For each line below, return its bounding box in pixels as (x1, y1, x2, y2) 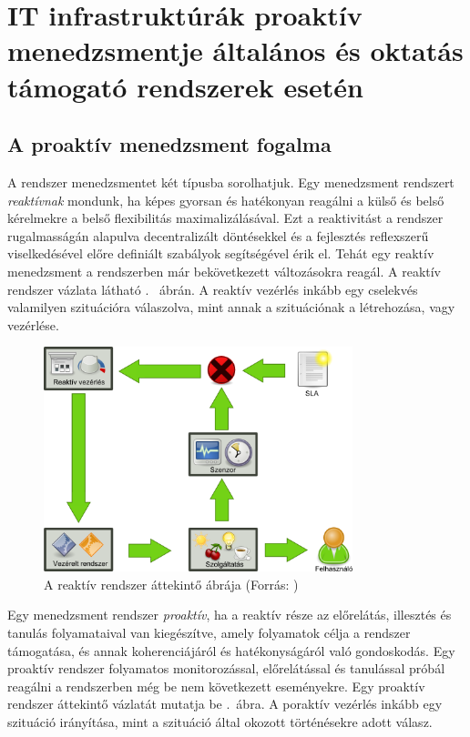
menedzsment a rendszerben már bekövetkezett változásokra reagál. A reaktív (7, 261, 442, 280)
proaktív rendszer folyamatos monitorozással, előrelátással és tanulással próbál (7, 659, 445, 678)
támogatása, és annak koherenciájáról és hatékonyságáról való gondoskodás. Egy (7, 641, 455, 660)
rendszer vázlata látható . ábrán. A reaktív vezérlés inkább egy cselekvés (7, 279, 418, 298)
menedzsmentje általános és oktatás (7, 32, 464, 69)
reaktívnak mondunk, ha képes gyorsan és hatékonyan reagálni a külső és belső (7, 190, 444, 209)
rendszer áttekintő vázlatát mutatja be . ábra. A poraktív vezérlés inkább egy (7, 694, 443, 713)
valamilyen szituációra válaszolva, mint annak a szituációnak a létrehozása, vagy (7, 298, 455, 317)
